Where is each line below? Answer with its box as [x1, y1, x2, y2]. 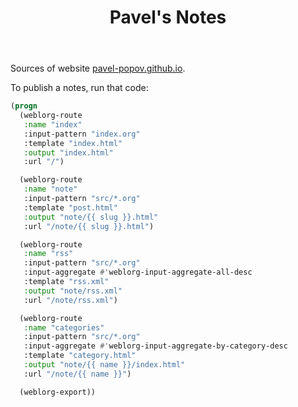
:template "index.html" [23, 138, 123, 148]
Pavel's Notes [109, 6, 227, 29]
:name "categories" [23, 322, 105, 333]
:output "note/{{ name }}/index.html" [23, 360, 186, 370]
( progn [10, 101, 38, 111]
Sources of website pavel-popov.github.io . [10, 62, 186, 75]
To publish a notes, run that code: [10, 82, 149, 94]
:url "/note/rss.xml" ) [23, 295, 118, 305]
